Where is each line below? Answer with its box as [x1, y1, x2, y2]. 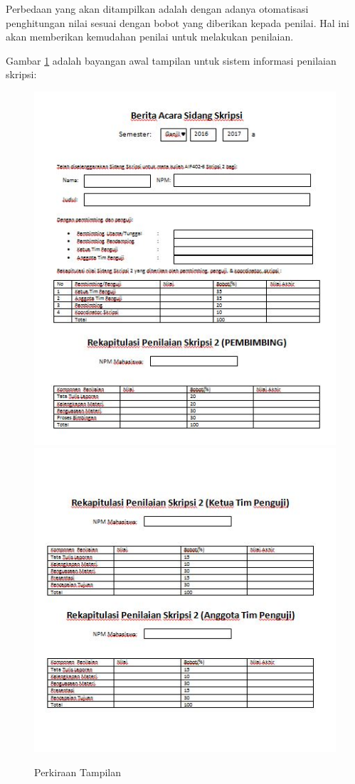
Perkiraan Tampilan [34, 764, 122, 779]
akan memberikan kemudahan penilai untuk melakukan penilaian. [6, 29, 294, 44]
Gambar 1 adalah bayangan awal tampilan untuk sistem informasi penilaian [6, 53, 337, 68]
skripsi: [6, 67, 37, 82]
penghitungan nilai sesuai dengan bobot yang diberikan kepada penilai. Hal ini [6, 15, 349, 30]
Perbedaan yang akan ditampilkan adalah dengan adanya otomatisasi [6, 1, 309, 16]
